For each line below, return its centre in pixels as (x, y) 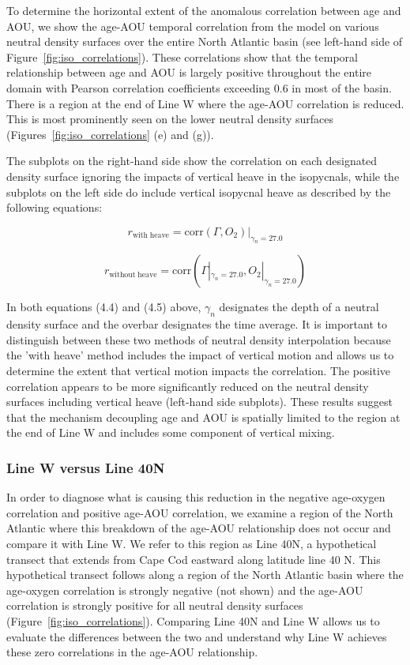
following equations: (55, 207)
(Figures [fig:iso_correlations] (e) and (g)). (110, 134)
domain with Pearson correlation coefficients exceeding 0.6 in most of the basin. (199, 87)
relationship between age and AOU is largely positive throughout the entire (189, 72)
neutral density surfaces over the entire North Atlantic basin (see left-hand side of (205, 41)
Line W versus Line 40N (86, 467)
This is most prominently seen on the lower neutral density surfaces (170, 119)
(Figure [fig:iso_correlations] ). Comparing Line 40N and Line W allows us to (193, 620)
